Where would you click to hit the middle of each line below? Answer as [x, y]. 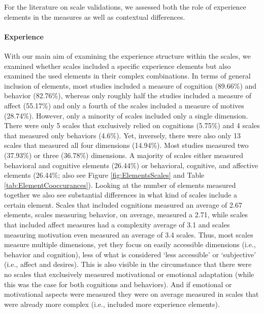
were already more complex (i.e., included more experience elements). [112, 304]
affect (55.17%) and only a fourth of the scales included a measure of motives [124, 105]
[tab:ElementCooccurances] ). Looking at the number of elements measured [120, 185]
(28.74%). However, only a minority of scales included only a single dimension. [126, 115]
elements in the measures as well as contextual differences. [95, 16]
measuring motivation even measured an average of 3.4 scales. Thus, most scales [129, 234]
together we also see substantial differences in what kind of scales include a [121, 195]
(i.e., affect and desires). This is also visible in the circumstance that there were [128, 264]
